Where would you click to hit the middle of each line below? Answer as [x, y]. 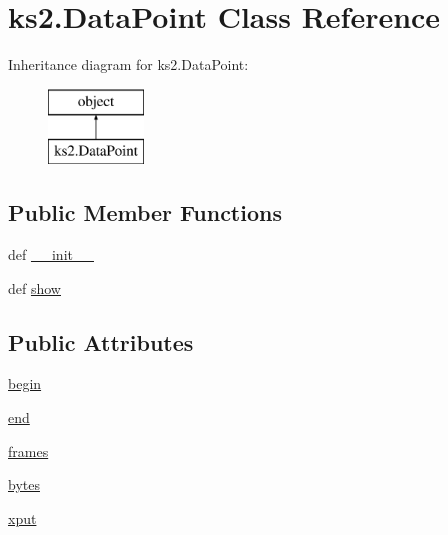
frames [28, 450]
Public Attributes [101, 341]
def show [34, 287]
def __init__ [51, 254]
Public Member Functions [145, 212]
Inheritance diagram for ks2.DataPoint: [128, 64]
